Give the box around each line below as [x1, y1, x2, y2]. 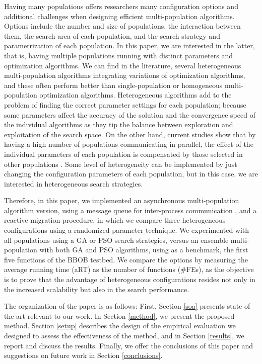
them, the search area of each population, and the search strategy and [4, 30, 220, 41]
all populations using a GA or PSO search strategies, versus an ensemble [4, 234, 229, 245]
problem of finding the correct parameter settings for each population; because [4, 99, 246, 110]
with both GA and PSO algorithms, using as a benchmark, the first [39, 244, 248, 255]
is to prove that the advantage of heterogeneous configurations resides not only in [4, 274, 255, 285]
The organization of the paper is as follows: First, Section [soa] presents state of [4, 301, 250, 311]
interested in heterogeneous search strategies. [4, 178, 143, 189]
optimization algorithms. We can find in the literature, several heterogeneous [4, 60, 241, 70]
